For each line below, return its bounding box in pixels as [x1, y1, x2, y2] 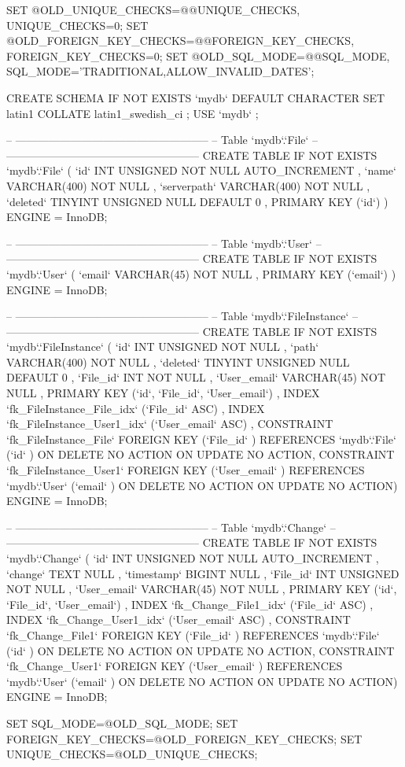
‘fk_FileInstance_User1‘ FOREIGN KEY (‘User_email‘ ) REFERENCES [6, 462, 365, 478]
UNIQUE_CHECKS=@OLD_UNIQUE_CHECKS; [6, 746, 258, 762]
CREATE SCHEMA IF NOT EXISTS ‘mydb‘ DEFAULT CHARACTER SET [6, 89, 385, 105]
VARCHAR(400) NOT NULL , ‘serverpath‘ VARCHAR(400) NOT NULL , [6, 177, 370, 194]
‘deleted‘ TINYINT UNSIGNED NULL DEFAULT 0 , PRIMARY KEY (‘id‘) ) [6, 193, 388, 209]
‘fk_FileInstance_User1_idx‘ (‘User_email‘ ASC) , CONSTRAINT [6, 415, 333, 432]
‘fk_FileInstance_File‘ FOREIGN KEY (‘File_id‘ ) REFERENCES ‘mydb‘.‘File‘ [6, 430, 396, 447]
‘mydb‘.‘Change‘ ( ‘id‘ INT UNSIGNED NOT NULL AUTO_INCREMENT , [6, 550, 379, 566]
